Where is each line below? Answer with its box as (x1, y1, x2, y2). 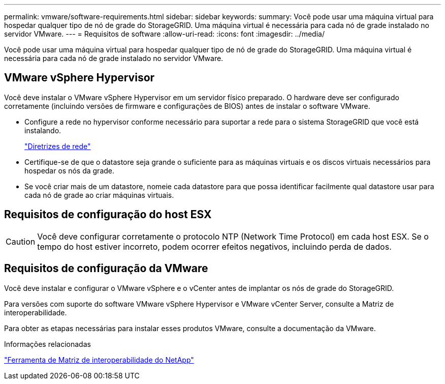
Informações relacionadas (4, 339, 91, 348)
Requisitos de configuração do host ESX (4, 208, 212, 221)
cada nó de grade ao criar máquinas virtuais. (24, 190, 174, 199)
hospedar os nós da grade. (24, 166, 115, 175)
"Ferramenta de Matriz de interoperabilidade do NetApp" (4, 355, 194, 364)
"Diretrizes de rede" (24, 141, 91, 151)
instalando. (24, 126, 61, 135)
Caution (6, 236, 36, 247)
